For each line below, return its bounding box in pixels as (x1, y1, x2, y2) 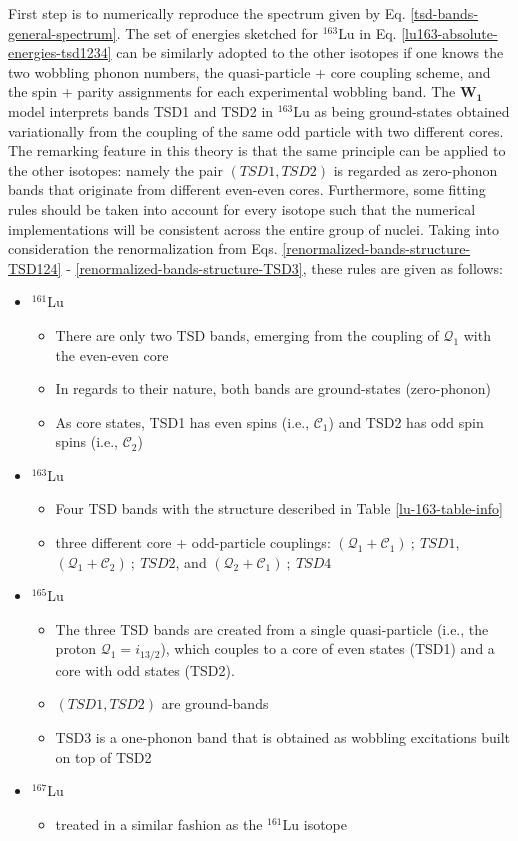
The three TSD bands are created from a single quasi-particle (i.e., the (55, 618, 489, 639)
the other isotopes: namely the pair (8, 159, 223, 180)
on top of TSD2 (55, 746, 152, 767)
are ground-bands (161, 693, 269, 714)
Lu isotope (282, 813, 348, 834)
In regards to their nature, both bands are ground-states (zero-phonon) (55, 378, 491, 399)
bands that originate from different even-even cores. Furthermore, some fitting (8, 179, 486, 200)
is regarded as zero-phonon (333, 159, 498, 180)
